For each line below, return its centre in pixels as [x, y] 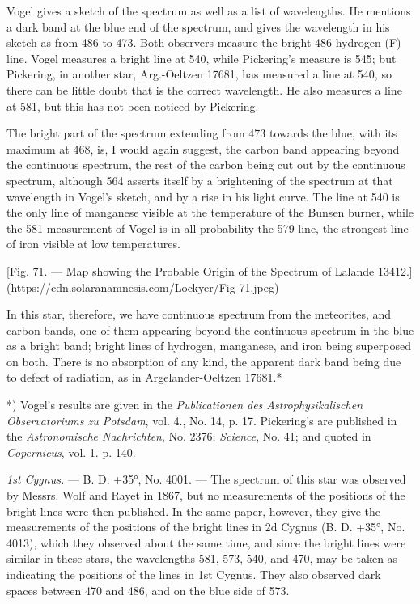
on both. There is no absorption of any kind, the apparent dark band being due [204, 361]
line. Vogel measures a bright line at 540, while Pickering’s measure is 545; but [202, 58]
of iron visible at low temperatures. [93, 244]
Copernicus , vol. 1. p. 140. [71, 452]
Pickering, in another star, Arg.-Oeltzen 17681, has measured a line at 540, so [199, 74]
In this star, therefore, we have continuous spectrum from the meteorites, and [199, 314]
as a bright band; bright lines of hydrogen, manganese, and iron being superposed [209, 346]
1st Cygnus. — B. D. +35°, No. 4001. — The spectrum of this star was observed [206, 479]
